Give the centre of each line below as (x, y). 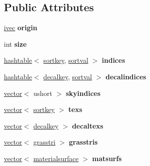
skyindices (83, 93)
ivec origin (21, 28)
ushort (43, 93)
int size (15, 44)
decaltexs (88, 125)
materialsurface (56, 158)
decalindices (126, 76)
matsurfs (107, 158)
